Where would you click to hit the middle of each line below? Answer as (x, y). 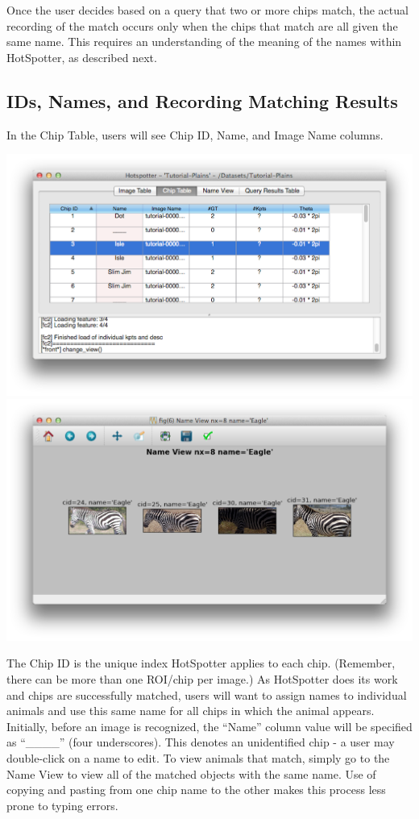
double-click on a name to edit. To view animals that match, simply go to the (198, 757)
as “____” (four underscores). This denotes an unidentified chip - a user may (201, 742)
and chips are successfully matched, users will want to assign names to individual (207, 694)
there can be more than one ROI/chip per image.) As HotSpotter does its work (202, 679)
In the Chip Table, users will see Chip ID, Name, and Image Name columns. (195, 134)
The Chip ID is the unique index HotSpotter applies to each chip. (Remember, (201, 663)
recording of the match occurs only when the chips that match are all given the (202, 25)
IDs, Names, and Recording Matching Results (202, 100)
